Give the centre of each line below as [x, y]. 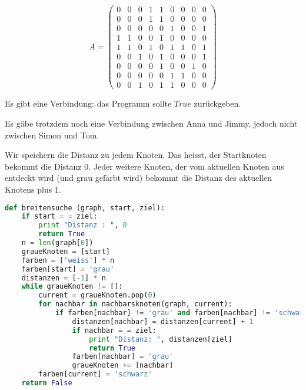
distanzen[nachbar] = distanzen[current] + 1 [163, 321]
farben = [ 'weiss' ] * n [68, 260]
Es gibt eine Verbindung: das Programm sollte [88, 103]
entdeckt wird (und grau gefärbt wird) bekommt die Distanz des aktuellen [138, 178]
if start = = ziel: [59, 217]
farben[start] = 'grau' [68, 269]
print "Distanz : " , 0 [83, 225]
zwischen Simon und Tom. [52, 135]
